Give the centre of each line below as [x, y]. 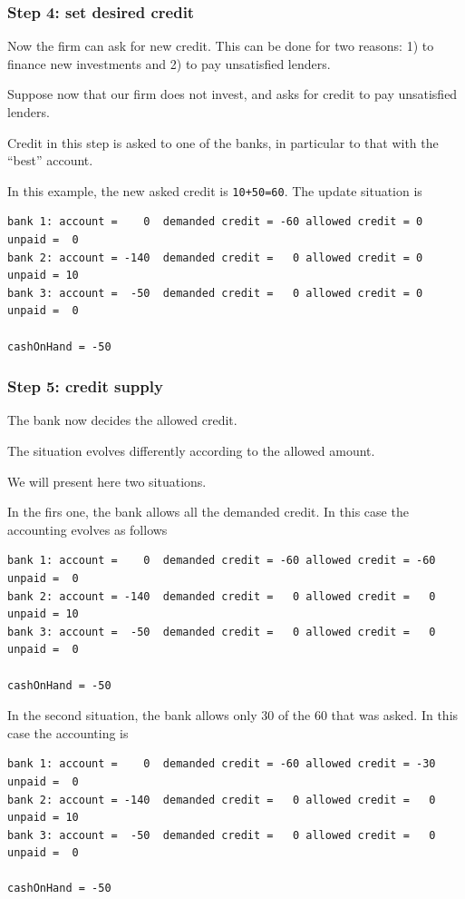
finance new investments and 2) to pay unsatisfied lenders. [169, 63]
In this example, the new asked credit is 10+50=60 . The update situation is [215, 190]
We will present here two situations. [107, 481]
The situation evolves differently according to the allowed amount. [191, 450]
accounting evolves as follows [87, 529]
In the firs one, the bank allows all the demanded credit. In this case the [208, 512]
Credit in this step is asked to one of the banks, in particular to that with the [223, 142]
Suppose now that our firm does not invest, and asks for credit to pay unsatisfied [232, 94]
